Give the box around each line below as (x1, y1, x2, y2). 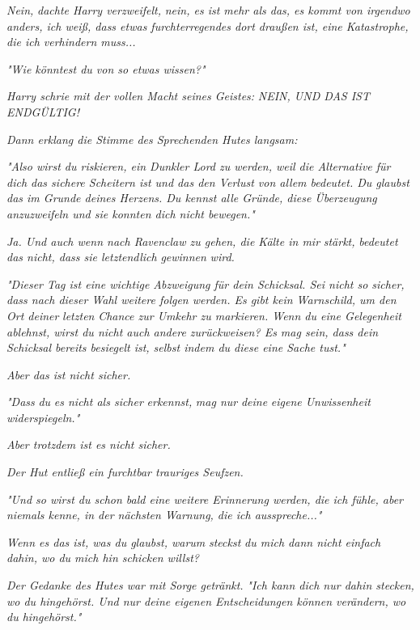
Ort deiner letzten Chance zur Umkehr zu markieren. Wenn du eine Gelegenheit (6, 307, 401, 323)
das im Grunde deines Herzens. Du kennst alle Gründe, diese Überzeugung (6, 189, 377, 206)
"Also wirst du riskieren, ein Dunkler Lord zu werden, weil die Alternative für (6, 158, 391, 175)
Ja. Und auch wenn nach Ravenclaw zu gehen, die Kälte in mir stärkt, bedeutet (6, 232, 398, 249)
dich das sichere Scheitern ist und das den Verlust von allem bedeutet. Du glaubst (6, 173, 409, 190)
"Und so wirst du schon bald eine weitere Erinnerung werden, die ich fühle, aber (6, 490, 403, 507)
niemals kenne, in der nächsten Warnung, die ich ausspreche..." (6, 506, 322, 523)
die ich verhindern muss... (6, 33, 136, 50)
